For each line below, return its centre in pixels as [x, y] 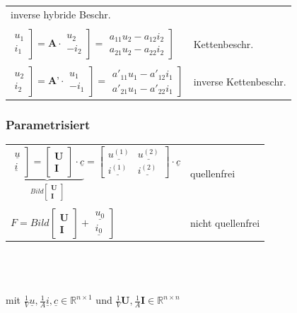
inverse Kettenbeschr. [240, 82]
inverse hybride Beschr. [61, 14]
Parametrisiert [48, 124]
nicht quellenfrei [225, 223]
